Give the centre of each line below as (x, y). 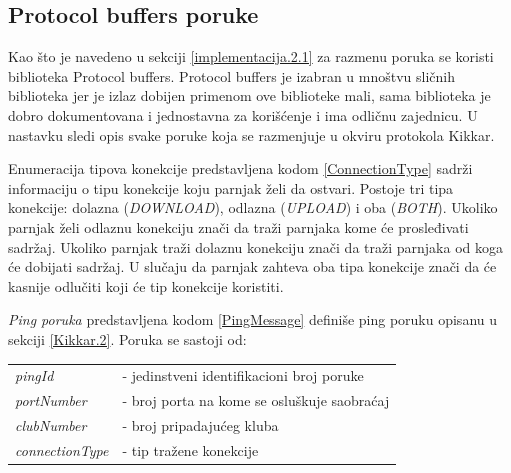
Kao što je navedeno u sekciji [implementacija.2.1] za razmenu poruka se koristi (251, 56)
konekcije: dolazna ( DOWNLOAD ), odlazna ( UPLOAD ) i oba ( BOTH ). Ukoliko (253, 207)
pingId (34, 375)
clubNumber (51, 424)
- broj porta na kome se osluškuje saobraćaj (256, 400)
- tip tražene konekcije (190, 449)
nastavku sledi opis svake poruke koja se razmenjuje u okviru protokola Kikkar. (251, 134)
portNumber (51, 400)
